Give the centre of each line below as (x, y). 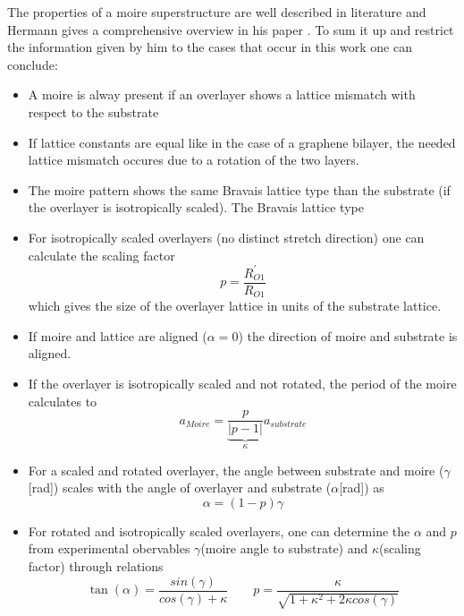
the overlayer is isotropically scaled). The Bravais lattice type (196, 207)
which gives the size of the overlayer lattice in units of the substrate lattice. (235, 306)
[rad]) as (362, 488)
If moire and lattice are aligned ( (118, 335)
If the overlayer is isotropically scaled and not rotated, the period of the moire (242, 383)
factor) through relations (96, 565)
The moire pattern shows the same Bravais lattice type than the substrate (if (239, 189)
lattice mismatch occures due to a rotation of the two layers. (194, 160)
